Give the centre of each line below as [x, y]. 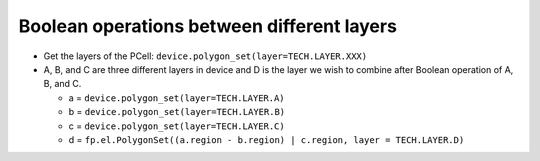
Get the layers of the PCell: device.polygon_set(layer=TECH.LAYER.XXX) [205, 56]
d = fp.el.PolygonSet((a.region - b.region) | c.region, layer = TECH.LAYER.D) [266, 139]
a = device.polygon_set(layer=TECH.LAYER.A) [176, 97]
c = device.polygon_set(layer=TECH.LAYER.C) [176, 126]
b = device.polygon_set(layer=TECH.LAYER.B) [177, 112]
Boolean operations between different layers [207, 26]
